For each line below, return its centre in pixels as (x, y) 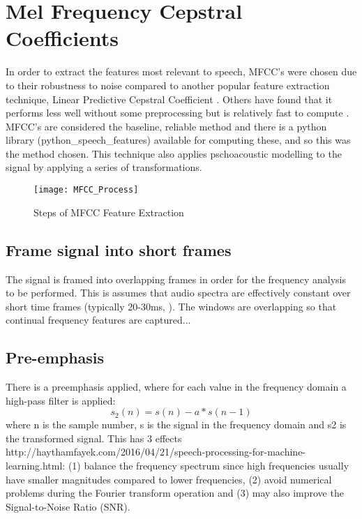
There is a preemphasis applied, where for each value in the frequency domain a (176, 387)
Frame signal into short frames (119, 249)
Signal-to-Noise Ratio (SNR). (68, 506)
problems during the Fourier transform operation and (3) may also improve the (175, 493)
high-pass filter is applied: (61, 400)
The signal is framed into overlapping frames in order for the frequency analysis (176, 279)
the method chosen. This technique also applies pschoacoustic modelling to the (174, 153)
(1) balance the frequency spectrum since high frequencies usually (209, 466)
